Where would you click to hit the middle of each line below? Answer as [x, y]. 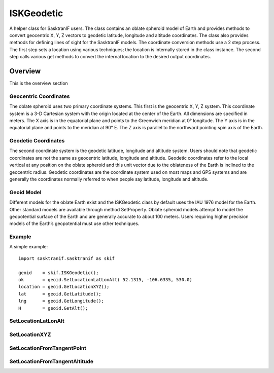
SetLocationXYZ [30, 334]
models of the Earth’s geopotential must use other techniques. [74, 223]
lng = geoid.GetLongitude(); [61, 301]
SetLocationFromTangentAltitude [52, 361]
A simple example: [29, 247]
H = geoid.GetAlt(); [53, 308]
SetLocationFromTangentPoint [48, 348]
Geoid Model [25, 192]
